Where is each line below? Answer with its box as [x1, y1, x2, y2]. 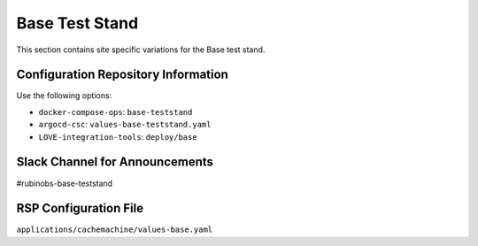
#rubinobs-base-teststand [16, 178, 113, 188]
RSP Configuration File [16, 201, 144, 216]
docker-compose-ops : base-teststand [38, 106, 193, 117]
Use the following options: [16, 90, 112, 101]
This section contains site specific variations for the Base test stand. [16, 44, 266, 55]
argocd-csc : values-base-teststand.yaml [38, 119, 212, 130]
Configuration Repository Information [16, 67, 229, 82]
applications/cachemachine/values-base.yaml [16, 225, 213, 234]
